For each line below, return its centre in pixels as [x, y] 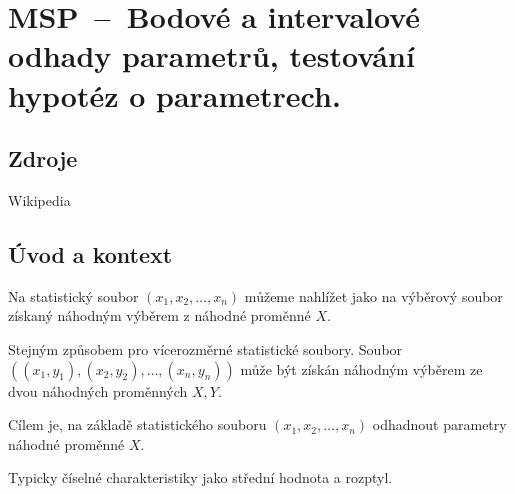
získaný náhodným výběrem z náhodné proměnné [159, 315]
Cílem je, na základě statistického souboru [137, 424]
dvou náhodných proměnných [98, 390]
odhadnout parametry [439, 424]
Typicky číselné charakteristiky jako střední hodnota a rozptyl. [200, 477]
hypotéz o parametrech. [174, 94]
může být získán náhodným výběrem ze [361, 368]
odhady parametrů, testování [211, 55]
